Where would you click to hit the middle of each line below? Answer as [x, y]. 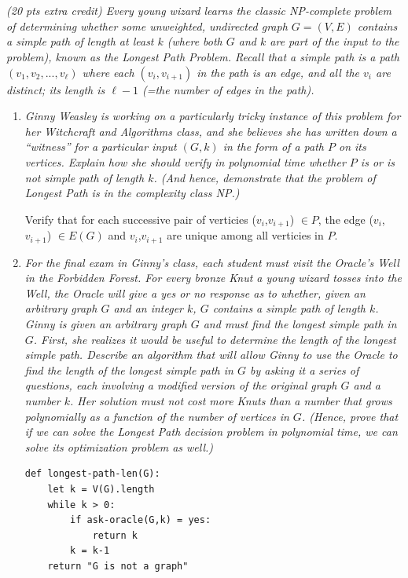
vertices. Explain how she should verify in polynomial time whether [185, 161]
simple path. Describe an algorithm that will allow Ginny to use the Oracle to [211, 355]
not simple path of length [85, 177]
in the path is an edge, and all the [278, 72]
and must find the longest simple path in [300, 324]
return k [115, 535]
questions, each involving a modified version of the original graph [181, 385]
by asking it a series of [304, 369]
